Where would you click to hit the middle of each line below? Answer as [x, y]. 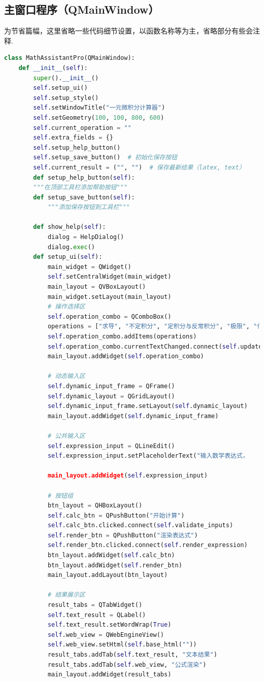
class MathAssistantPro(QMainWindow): [70, 58]
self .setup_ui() [60, 88]
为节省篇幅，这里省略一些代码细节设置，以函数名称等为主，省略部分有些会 [128, 31]
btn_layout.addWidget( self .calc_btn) [111, 555]
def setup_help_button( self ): [84, 177]
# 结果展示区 [66, 595]
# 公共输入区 [66, 436]
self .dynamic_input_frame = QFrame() [111, 386]
